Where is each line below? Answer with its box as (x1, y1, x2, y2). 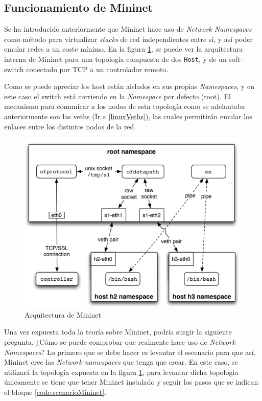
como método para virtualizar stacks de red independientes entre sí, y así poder (4, 33, 253, 44)
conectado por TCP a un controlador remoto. (26, 63, 169, 74)
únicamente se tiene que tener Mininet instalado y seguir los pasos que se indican (4, 376, 258, 387)
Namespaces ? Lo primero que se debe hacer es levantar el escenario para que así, (4, 346, 256, 357)
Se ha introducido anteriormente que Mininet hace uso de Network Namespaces (4, 24, 252, 34)
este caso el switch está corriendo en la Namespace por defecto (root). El (4, 91, 231, 101)
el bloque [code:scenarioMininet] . (4, 386, 107, 397)
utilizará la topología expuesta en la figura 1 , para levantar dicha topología (4, 366, 239, 377)
